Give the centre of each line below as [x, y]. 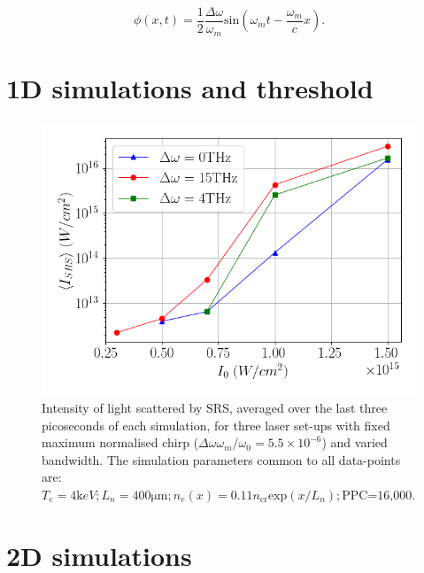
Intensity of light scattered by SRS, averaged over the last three [215, 407]
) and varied [355, 442]
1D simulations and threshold [190, 87]
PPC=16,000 [377, 496]
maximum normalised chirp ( [120, 442]
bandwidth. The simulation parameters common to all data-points [221, 459]
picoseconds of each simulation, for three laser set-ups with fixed [216, 425]
